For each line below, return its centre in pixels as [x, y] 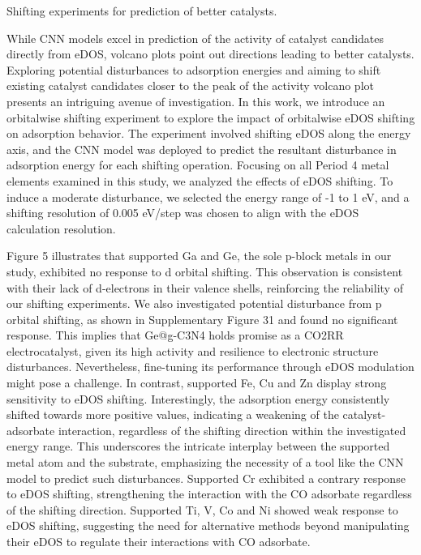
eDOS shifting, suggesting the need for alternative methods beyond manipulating [208, 525]
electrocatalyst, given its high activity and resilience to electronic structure [193, 350]
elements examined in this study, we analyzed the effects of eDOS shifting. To [200, 180]
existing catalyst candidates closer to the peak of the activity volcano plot [190, 85]
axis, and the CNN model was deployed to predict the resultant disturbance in [202, 149]
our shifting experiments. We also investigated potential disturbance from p [194, 303]
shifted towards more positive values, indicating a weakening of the [173, 414]
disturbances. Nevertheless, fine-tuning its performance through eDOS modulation [210, 367]
